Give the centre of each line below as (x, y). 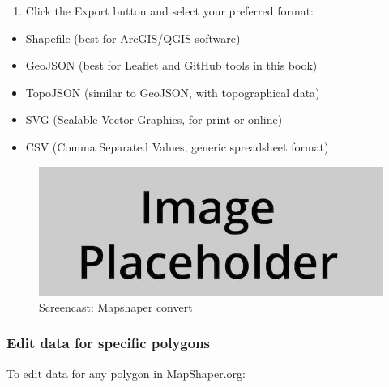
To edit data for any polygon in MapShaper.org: (126, 373)
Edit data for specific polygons (109, 343)
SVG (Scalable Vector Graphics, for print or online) (154, 119)
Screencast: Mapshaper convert (116, 306)
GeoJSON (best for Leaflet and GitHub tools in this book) (171, 65)
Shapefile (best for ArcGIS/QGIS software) (133, 38)
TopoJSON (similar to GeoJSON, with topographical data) (173, 92)
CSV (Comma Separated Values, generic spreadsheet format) (177, 146)
